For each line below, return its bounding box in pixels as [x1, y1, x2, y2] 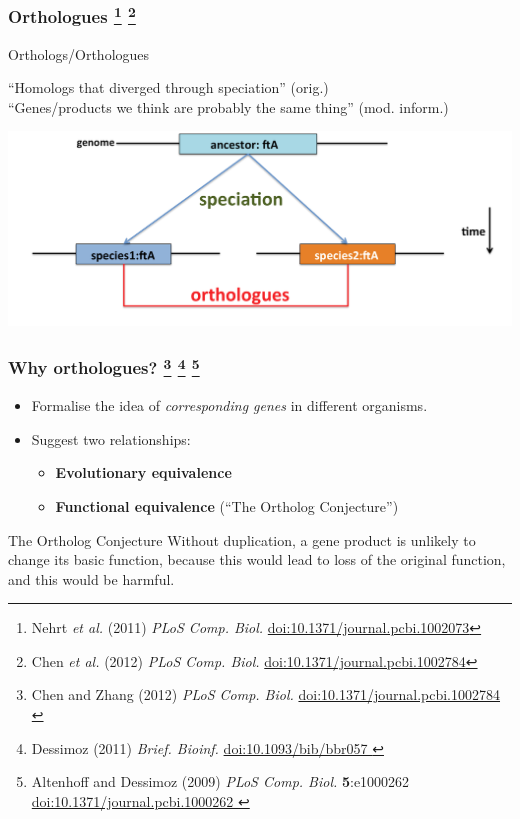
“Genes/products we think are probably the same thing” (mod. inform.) [8, 96, 449, 117]
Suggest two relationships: [31, 428, 191, 449]
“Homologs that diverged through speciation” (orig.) [8, 77, 329, 98]
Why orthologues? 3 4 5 [8, 353, 200, 380]
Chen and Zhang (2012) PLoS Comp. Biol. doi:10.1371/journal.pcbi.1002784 [31, 684, 501, 705]
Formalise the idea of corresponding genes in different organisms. [31, 395, 428, 416]
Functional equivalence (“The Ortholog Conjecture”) [55, 495, 399, 516]
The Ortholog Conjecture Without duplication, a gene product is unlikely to [8, 529, 476, 550]
